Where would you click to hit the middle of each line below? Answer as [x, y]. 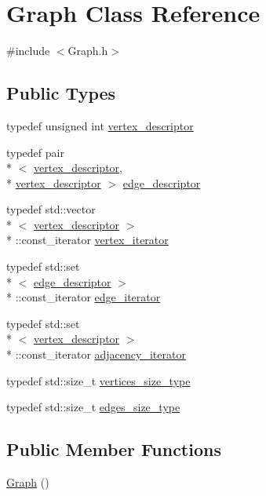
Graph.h [88, 51]
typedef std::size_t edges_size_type [93, 407]
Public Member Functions [114, 449]
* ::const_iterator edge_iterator [84, 297]
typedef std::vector [51, 209]
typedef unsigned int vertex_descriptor [100, 125]
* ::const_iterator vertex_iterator [87, 240]
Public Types [61, 93]
